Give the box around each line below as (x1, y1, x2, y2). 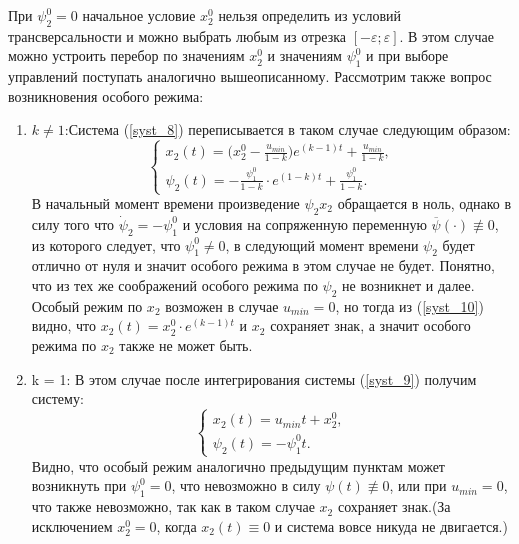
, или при (389, 475, 447, 496)
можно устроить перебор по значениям (8, 45, 245, 66)
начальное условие (82, 5, 196, 25)
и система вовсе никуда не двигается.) (274, 515, 508, 536)
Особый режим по (31, 295, 143, 316)
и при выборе (366, 45, 449, 66)
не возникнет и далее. (342, 274, 475, 295)
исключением (31, 515, 113, 536)
